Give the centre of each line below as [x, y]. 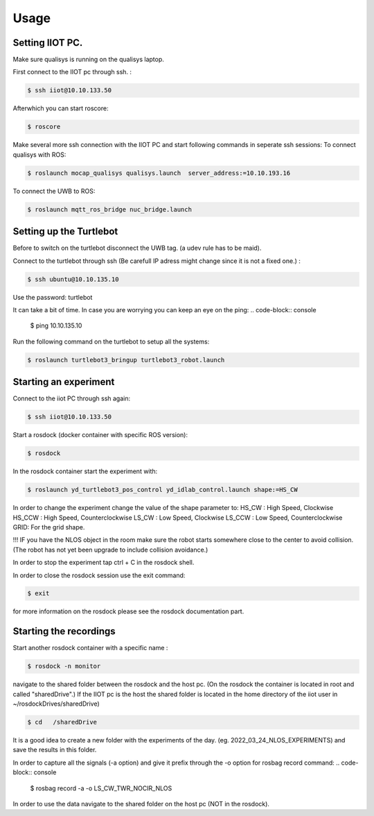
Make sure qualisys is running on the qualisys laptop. [88, 60]
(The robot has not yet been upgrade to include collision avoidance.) [110, 550]
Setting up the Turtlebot [65, 231]
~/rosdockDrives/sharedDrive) [56, 704]
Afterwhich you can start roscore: [61, 108]
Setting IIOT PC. [48, 43]
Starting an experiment [64, 382]
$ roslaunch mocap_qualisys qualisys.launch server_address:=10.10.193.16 [159, 173]
